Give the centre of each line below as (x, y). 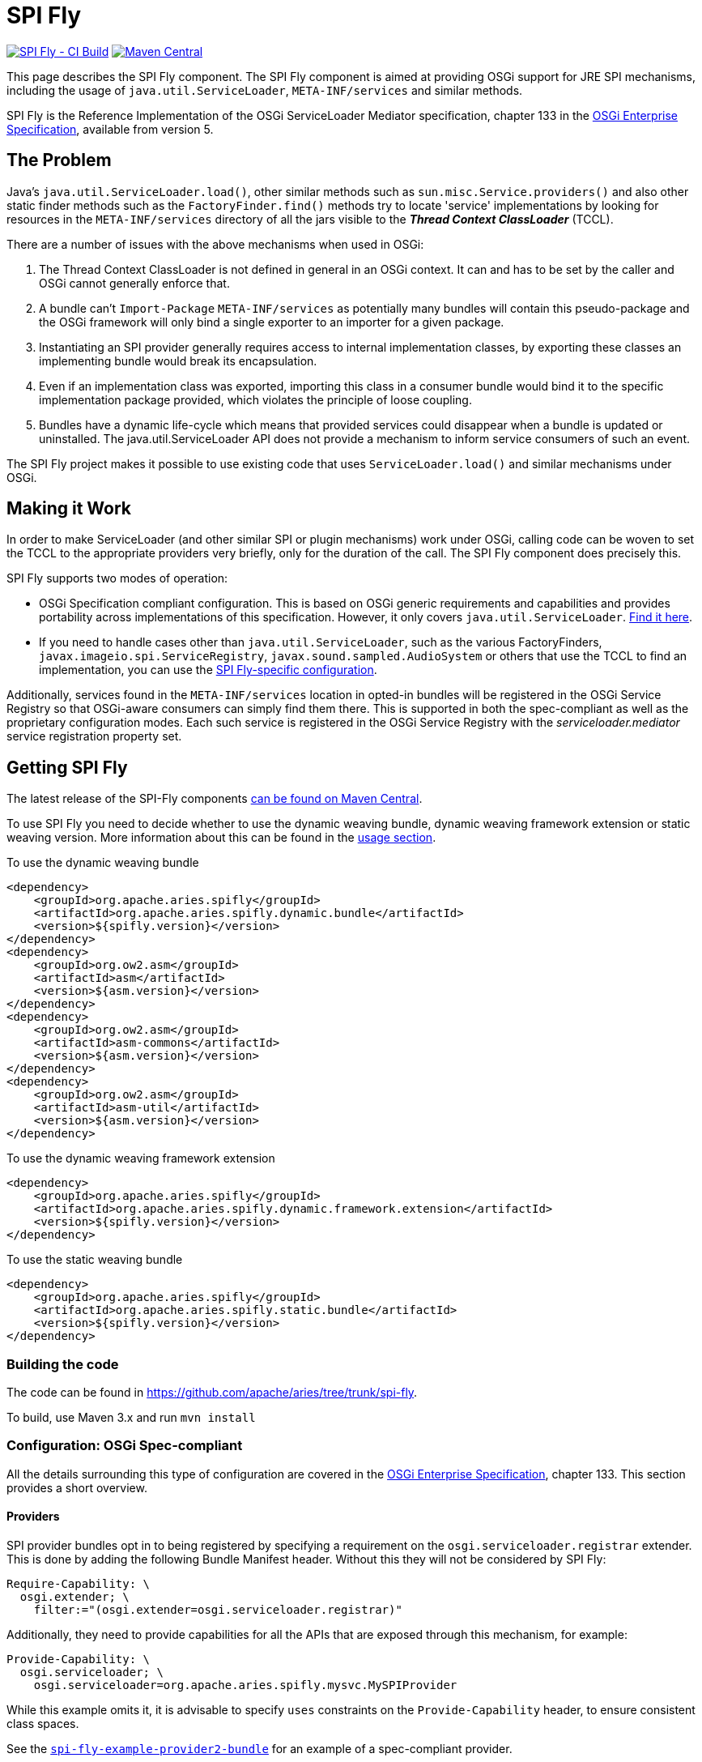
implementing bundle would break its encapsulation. (178, 361)
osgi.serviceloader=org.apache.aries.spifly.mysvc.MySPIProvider (245, 1685)
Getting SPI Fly (67, 767)
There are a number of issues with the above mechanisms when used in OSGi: (215, 244)
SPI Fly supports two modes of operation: (117, 578)
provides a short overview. (77, 1487)
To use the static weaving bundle (95, 1260)
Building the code (63, 1364)
